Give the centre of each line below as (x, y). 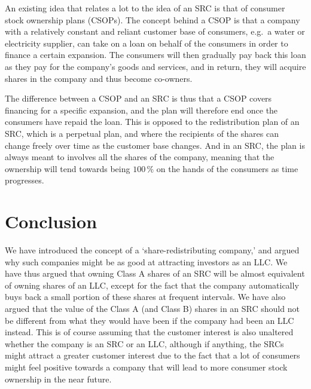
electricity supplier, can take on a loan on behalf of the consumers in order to (147, 43)
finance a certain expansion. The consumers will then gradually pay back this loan (155, 55)
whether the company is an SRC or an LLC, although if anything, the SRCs (144, 343)
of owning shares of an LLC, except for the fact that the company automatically (152, 285)
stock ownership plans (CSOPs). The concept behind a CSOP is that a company (153, 19)
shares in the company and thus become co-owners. (99, 78)
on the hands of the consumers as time (227, 168)
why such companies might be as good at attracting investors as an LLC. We (146, 261)
